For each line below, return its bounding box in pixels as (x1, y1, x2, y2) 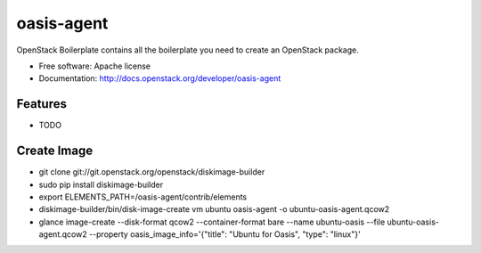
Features (16, 96, 67, 111)
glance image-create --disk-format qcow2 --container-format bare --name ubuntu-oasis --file (38, 216, 386, 227)
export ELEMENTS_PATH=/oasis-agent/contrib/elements (38, 192, 248, 202)
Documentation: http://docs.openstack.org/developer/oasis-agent (38, 73, 281, 84)
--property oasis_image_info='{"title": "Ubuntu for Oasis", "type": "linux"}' (89, 229, 361, 240)
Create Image (16, 143, 94, 159)
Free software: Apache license (38, 61, 151, 71)
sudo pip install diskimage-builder (38, 179, 164, 190)
